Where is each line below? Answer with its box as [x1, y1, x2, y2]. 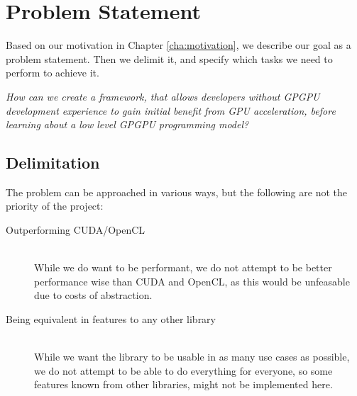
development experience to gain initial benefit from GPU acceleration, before [6, 103, 336, 118]
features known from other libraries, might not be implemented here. [34, 377, 333, 392]
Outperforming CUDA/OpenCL [6, 222, 145, 237]
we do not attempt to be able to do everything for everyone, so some [34, 363, 333, 378]
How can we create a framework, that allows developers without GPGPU [6, 89, 320, 103]
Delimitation [6, 152, 100, 174]
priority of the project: [6, 198, 104, 213]
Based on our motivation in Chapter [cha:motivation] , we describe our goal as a [6, 38, 351, 52]
